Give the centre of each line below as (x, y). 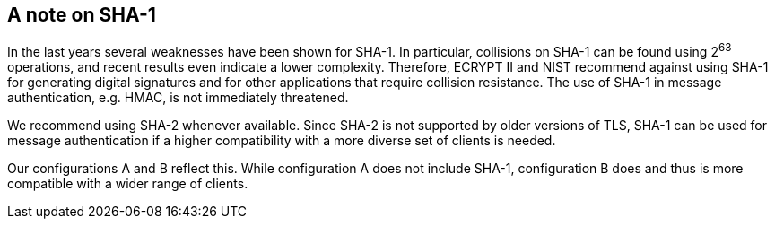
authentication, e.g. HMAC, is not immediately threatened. (178, 98)
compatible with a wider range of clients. (128, 184)
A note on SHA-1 (82, 15)
